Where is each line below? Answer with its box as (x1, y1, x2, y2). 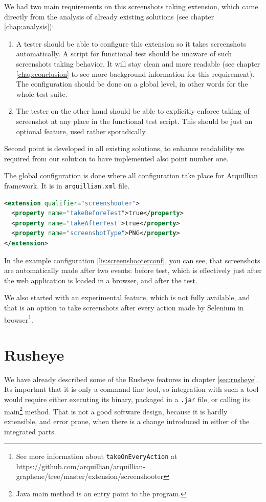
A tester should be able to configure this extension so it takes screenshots (16, 38, 246, 49)
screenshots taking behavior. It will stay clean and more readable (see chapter (16, 58, 260, 69)
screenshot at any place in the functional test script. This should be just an (16, 115, 253, 126)
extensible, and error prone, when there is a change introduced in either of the (4, 415, 250, 426)
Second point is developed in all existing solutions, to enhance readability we (4, 143, 245, 154)
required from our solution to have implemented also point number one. (4, 153, 229, 163)
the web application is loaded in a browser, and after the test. (4, 275, 197, 285)
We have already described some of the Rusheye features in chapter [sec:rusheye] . (4, 373, 258, 384)
